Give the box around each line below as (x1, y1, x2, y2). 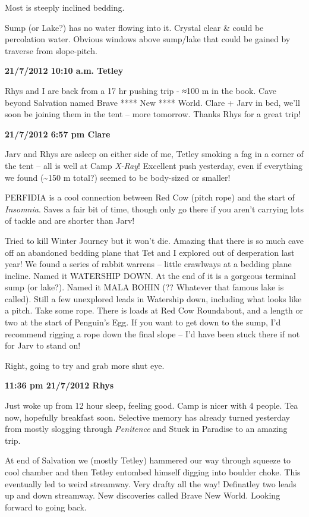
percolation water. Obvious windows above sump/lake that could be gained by (5, 33, 291, 45)
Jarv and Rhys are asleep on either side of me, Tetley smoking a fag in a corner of (5, 148, 304, 160)
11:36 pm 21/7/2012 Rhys (5, 379, 113, 391)
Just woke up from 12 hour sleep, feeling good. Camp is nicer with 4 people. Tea (5, 399, 298, 412)
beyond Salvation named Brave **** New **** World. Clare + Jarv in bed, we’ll (5, 96, 300, 108)
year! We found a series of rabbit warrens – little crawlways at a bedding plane (5, 258, 292, 270)
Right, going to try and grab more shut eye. (5, 359, 165, 371)
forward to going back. (5, 500, 87, 513)
